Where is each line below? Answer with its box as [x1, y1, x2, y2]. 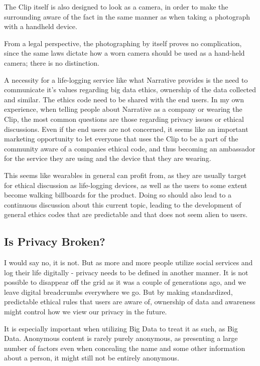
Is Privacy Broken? [4, 234, 105, 249]
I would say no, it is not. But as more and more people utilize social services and [4, 257, 253, 268]
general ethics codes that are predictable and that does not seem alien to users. [4, 209, 248, 220]
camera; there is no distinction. [4, 57, 100, 68]
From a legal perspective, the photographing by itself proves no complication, [4, 38, 242, 48]
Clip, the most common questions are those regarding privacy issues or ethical [4, 113, 244, 124]
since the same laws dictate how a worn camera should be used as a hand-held [4, 48, 245, 58]
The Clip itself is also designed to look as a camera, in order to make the [4, 2, 228, 12]
